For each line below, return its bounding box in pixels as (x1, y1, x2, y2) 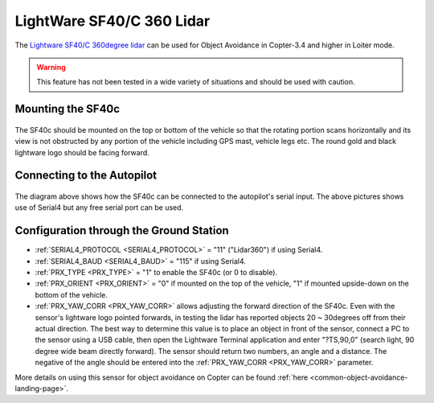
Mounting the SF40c (14, 102, 121, 116)
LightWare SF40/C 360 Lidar (14, 12, 211, 30)
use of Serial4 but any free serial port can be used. (14, 203, 184, 212)
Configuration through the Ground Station (14, 224, 229, 237)
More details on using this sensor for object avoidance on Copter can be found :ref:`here (14, 372, 309, 382)
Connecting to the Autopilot (14, 169, 158, 183)
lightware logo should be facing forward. (14, 147, 150, 157)
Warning (36, 62, 66, 72)
